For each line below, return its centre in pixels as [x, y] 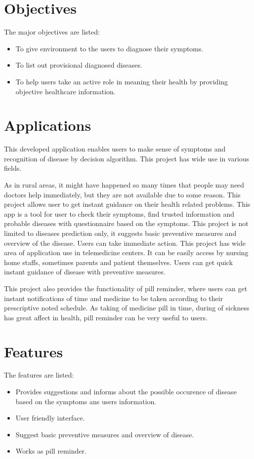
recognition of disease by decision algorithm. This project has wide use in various [127, 158]
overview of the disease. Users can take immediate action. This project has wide [125, 243]
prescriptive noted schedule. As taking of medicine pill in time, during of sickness [127, 308]
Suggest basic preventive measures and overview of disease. [105, 434]
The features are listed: [39, 375]
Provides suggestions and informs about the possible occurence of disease [126, 392]
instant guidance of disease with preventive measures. [85, 272]
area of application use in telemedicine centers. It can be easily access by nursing [126, 252]
